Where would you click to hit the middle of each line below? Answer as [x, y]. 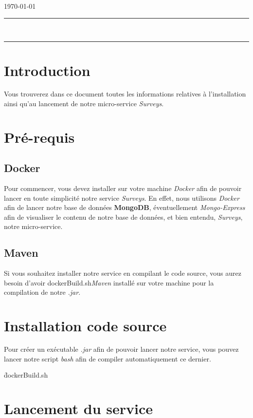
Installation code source [85, 326]
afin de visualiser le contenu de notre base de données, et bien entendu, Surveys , [123, 217]
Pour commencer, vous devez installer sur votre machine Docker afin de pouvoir [123, 188]
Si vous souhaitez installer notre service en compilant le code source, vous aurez [123, 273]
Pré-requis [39, 137]
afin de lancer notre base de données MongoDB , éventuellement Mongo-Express [125, 207]
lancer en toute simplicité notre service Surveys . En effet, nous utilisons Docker [122, 198]
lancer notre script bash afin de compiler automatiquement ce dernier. [108, 358]
